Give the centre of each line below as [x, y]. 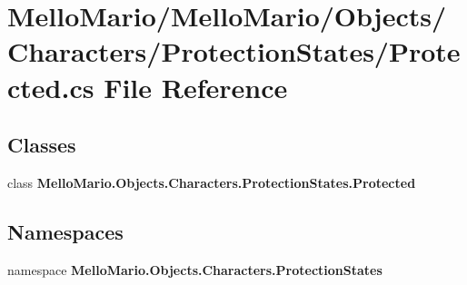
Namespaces [65, 231]
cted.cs [51, 87]
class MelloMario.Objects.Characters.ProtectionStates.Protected [212, 182]
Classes [42, 145]
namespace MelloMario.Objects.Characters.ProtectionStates [195, 269]
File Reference [196, 87]
